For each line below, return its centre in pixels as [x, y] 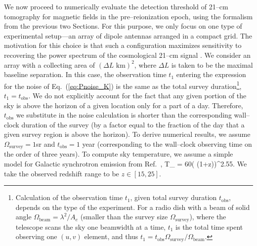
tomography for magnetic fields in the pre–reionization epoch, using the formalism [128, 16]
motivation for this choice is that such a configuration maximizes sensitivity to [123, 45]
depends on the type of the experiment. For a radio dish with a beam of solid [133, 207]
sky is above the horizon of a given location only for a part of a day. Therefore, [124, 105]
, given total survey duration [173, 197]
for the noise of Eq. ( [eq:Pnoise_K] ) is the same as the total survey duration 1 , [123, 85]
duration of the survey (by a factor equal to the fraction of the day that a [133, 124]
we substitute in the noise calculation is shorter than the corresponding [124, 115]
